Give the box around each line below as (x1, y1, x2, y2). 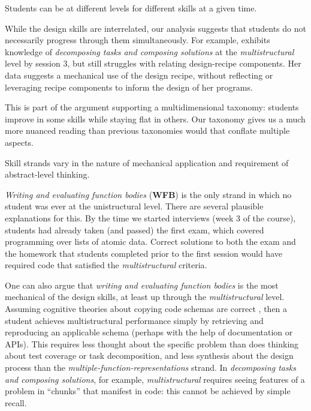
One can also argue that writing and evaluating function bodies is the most (5, 278, 279, 291)
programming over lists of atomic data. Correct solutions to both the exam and (5, 235, 296, 248)
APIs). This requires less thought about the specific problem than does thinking (5, 337, 299, 350)
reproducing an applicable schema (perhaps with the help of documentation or (5, 326, 293, 338)
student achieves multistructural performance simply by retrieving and (5, 314, 264, 326)
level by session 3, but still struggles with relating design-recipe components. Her (5, 57, 301, 70)
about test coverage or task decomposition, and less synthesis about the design (5, 349, 294, 362)
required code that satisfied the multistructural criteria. (5, 259, 207, 271)
